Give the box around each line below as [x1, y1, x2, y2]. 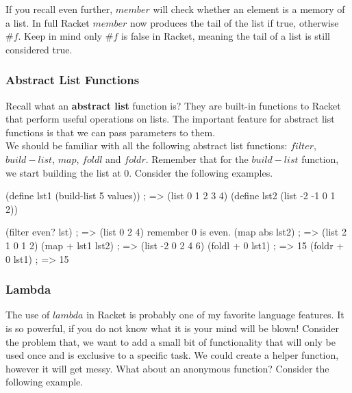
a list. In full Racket [5, 15, 90, 29]
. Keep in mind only [18, 29, 103, 43]
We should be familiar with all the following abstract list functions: [5, 138, 288, 153]
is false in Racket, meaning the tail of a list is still [121, 29, 330, 43]
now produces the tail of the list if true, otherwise [130, 15, 339, 29]
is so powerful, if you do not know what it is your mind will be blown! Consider [5, 320, 339, 335]
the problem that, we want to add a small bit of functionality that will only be [5, 334, 336, 348]
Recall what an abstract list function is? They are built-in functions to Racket [5, 98, 341, 112]
